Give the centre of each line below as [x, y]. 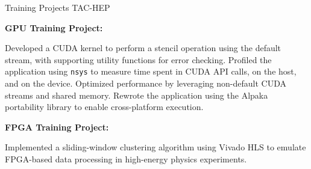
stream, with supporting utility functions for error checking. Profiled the [138, 59]
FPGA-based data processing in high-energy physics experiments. [126, 159]
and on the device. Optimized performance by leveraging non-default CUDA [146, 83]
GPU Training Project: [54, 27]
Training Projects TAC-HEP [58, 7]
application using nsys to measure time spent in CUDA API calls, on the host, [151, 71]
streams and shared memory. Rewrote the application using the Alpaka [137, 95]
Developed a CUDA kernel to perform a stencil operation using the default [143, 48]
